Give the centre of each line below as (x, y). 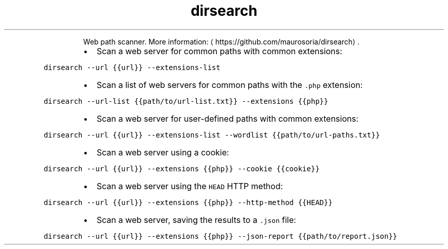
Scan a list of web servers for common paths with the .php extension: (230, 85)
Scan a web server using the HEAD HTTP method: (190, 186)
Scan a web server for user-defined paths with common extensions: (227, 118)
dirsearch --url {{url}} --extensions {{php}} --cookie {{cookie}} (182, 168)
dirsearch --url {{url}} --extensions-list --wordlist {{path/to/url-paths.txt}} (212, 135)
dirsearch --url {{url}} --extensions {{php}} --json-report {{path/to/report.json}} (220, 236)
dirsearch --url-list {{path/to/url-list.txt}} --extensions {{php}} (186, 101)
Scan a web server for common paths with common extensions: (219, 51)
